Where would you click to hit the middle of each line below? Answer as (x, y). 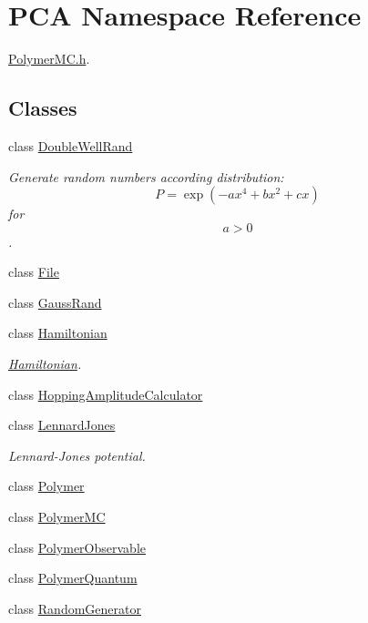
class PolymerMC (57, 517)
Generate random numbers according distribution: (146, 176)
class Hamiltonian (58, 333)
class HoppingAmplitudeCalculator (106, 394)
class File (34, 272)
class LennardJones (62, 425)
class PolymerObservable (77, 547)
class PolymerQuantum (73, 578)
